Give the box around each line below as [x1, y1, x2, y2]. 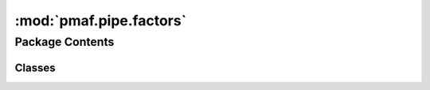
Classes [14, 61, 56, 74]
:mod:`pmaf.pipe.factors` [14, 12, 187, 29]
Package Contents [14, 35, 115, 49]
